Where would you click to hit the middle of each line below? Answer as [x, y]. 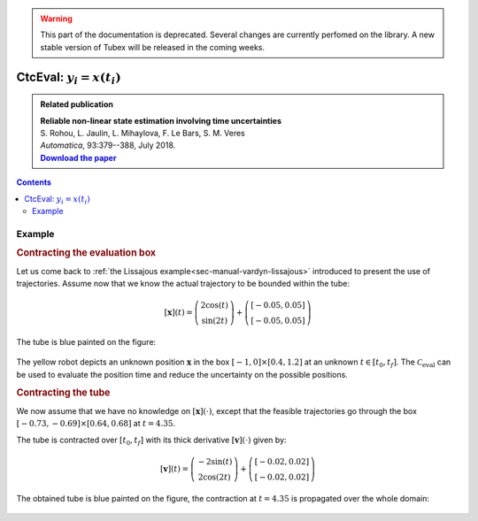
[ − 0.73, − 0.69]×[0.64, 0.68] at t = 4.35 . [96, 424]
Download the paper [78, 157]
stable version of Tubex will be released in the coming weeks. [153, 47]
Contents [34, 182]
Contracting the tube [63, 393]
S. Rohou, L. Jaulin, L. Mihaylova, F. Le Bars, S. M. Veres [143, 133]
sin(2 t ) [215, 321]
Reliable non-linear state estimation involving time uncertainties [161, 120]
